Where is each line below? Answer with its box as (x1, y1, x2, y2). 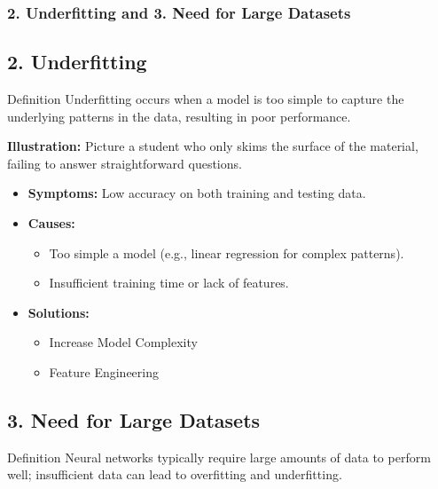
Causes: (27, 214, 75, 233)
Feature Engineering (49, 362, 159, 381)
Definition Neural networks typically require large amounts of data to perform (7, 447, 431, 466)
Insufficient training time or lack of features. (49, 273, 289, 292)
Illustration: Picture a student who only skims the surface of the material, (7, 137, 418, 155)
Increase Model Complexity (49, 333, 198, 351)
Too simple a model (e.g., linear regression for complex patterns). (49, 243, 404, 262)
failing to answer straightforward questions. (7, 154, 242, 172)
